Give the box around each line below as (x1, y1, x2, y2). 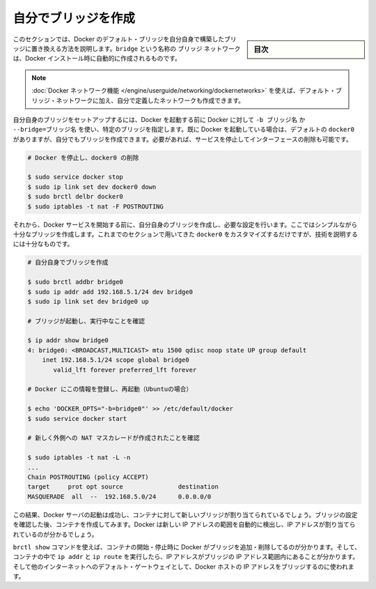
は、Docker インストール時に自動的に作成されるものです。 (13, 54, 181, 63)
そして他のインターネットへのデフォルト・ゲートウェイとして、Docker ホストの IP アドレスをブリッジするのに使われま (13, 562, 354, 571)
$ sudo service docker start (27, 415, 127, 422)
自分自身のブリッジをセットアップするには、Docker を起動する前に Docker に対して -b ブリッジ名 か (13, 115, 306, 123)
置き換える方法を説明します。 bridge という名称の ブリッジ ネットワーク (31, 44, 241, 52)
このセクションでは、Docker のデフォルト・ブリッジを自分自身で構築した (13, 35, 225, 43)
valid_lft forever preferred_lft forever (53, 366, 197, 374)
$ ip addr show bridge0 (27, 337, 109, 344)
